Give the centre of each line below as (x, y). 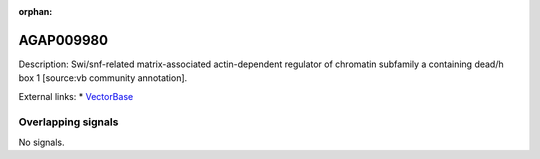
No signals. (41, 142)
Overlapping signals (68, 122)
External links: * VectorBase (76, 96)
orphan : (35, 11)
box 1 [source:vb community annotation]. (103, 78)
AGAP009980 (63, 40)
